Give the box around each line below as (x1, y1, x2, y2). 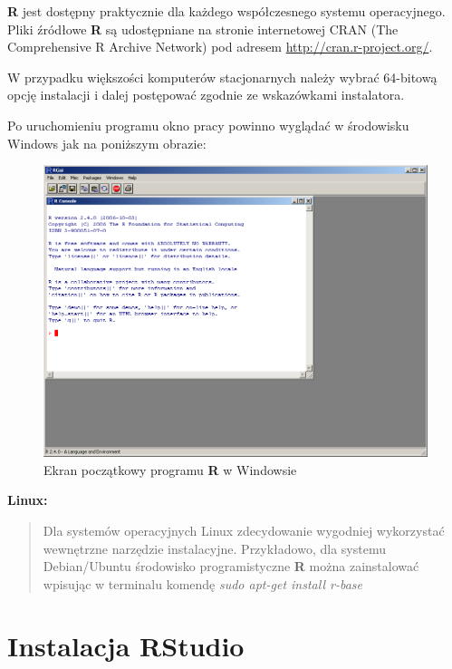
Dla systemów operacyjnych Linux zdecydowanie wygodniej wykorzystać (43, 520, 445, 539)
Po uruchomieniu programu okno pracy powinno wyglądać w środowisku (7, 115, 409, 134)
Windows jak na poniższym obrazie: (7, 133, 207, 152)
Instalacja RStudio (7, 627, 245, 664)
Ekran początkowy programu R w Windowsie (43, 460, 297, 479)
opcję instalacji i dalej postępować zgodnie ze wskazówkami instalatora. (7, 85, 405, 104)
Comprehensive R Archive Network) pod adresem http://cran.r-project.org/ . (7, 37, 433, 56)
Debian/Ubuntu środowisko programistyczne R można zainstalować (43, 557, 419, 576)
